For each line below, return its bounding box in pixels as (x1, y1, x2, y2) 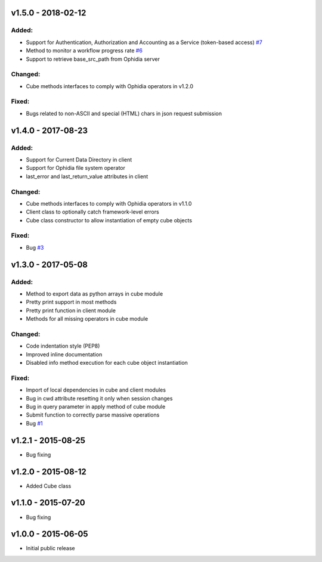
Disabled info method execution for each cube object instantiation (26, 359, 188, 367)
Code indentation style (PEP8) (26, 343, 100, 350)
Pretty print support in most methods (26, 299, 117, 306)
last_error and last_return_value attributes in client (26, 173, 148, 180)
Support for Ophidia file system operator (26, 164, 125, 172)
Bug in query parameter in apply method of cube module (26, 403, 166, 410)
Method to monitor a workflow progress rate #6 (26, 47, 143, 54)
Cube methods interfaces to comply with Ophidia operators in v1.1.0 (26, 200, 192, 207)
